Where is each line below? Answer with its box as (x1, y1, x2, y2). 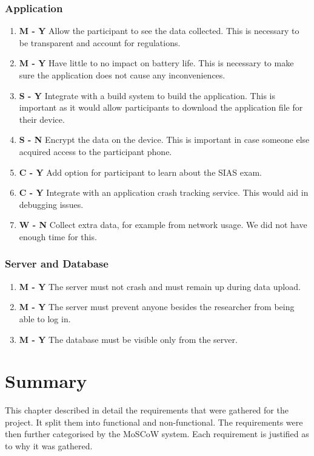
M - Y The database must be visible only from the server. (19, 333, 238, 345)
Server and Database (5, 256, 109, 271)
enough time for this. (19, 230, 97, 243)
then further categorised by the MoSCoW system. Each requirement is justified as (5, 427, 309, 440)
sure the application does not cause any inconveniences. (19, 69, 225, 81)
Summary (5, 368, 87, 393)
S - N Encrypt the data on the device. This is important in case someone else (19, 133, 310, 146)
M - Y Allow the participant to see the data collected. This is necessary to (19, 24, 299, 37)
